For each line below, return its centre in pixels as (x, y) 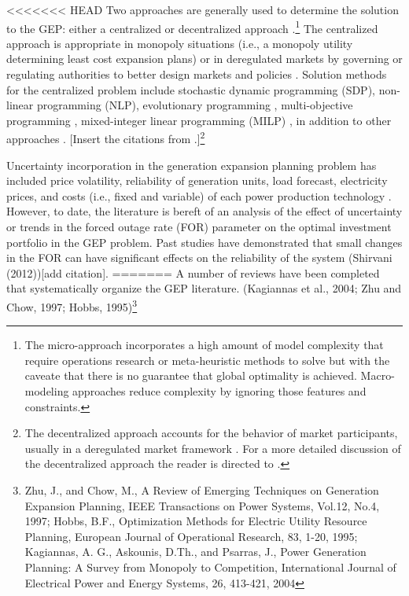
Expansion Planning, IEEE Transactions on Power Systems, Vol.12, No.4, (202, 505)
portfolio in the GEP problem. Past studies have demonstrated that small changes (204, 242)
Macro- (378, 375)
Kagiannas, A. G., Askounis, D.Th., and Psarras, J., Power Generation (195, 552)
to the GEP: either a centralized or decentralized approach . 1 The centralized (192, 27)
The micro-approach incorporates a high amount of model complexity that (204, 345)
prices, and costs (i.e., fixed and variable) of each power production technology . (199, 195)
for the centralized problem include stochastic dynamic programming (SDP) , (191, 89)
